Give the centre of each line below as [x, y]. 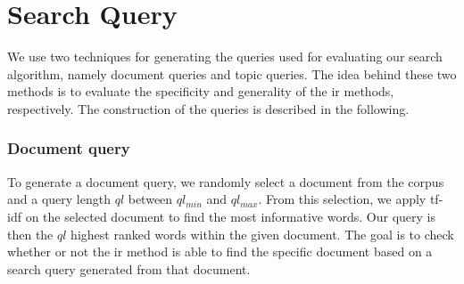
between [150, 199]
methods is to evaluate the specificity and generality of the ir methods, [201, 91]
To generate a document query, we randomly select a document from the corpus [226, 181]
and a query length [59, 199]
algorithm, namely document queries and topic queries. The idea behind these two [232, 73]
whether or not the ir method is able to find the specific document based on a [220, 252]
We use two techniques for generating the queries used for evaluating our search [225, 57]
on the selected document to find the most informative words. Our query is [230, 216]
